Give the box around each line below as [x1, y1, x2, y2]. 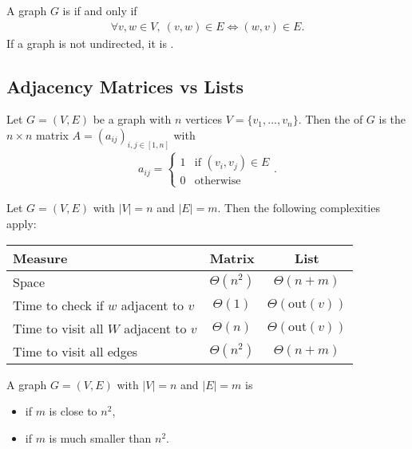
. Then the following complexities [217, 199, 380, 216]
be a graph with [93, 111, 172, 128]
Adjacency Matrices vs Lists [6, 73, 244, 98]
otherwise [194, 175, 241, 187]
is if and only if [62, 2, 137, 18]
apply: [6, 215, 37, 232]
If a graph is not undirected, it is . [6, 34, 174, 51]
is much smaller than [49, 429, 152, 446]
